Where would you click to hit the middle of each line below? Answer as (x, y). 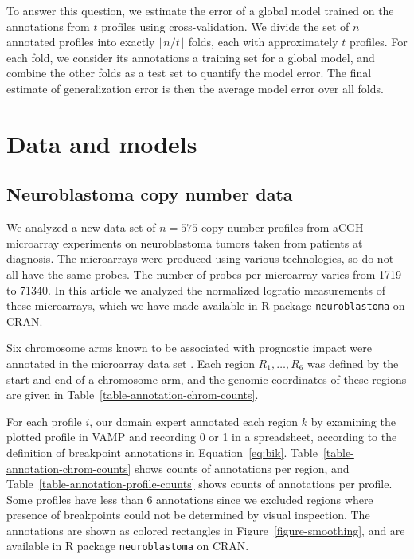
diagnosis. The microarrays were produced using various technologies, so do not (200, 258)
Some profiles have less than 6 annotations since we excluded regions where (190, 499)
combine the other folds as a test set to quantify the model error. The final (189, 73)
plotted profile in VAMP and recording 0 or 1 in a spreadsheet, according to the (202, 437)
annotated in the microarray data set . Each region (131, 363)
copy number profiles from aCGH (282, 227)
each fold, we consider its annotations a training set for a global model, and (191, 57)
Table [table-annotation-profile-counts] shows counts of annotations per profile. (199, 484)
